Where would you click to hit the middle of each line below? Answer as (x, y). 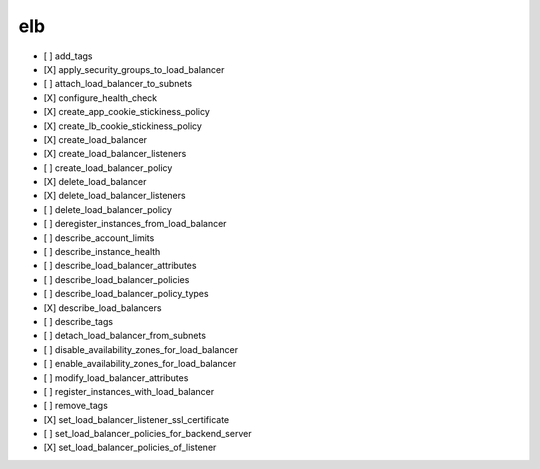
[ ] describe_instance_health (102, 252)
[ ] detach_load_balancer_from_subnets (125, 336)
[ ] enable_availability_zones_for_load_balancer (140, 364)
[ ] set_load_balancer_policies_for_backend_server (147, 434)
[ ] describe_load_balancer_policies (116, 279)
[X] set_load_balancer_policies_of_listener (130, 447)
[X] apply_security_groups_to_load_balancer (134, 69)
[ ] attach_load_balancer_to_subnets (118, 84)
